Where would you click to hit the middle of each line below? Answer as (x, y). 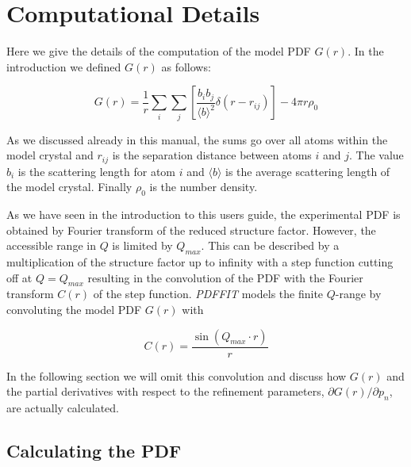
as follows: (186, 66)
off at (19, 277)
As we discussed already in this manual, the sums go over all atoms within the (197, 139)
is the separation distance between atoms (212, 155)
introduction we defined (64, 66)
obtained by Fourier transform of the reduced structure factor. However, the (191, 230)
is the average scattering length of (308, 171)
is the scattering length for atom (97, 171)
